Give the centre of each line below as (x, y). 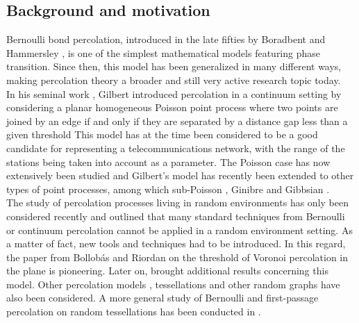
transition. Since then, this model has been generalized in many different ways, (174, 66)
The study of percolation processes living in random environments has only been (177, 202)
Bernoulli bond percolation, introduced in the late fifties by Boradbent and (166, 39)
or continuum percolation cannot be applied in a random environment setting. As (179, 230)
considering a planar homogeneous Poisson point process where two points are (172, 107)
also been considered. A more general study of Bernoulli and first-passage (162, 298)
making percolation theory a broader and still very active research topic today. (174, 80)
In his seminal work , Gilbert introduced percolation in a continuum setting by (174, 93)
